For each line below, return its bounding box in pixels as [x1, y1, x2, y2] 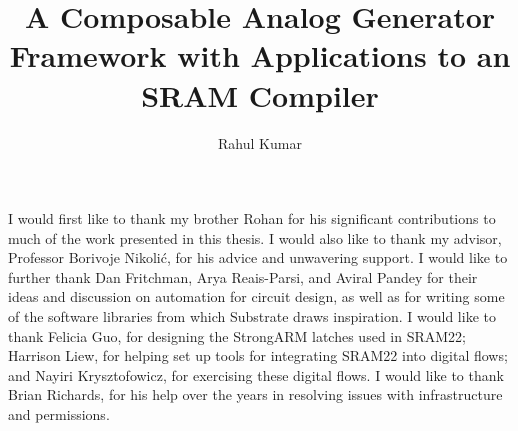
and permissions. [8, 404, 110, 425]
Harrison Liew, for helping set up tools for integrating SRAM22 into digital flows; [8, 345, 508, 366]
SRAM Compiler [141, 74, 379, 115]
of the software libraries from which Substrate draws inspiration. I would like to [8, 306, 496, 327]
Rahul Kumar [218, 132, 302, 153]
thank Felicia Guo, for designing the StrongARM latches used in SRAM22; [8, 325, 466, 346]
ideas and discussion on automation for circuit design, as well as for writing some [8, 286, 505, 307]
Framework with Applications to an [9, 35, 511, 76]
